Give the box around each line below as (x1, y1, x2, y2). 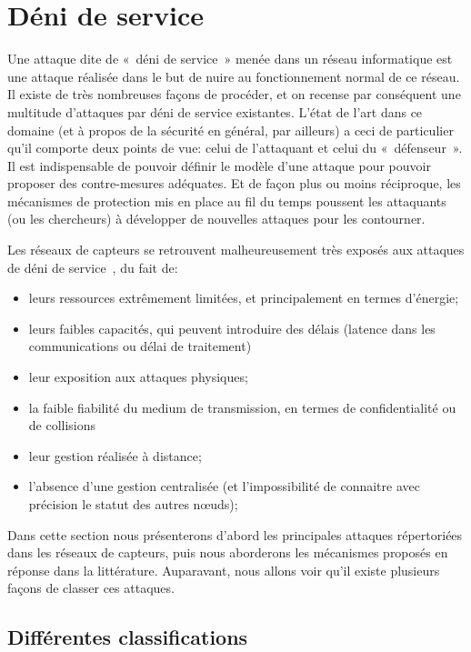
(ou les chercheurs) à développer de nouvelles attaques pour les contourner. (7, 209, 426, 228)
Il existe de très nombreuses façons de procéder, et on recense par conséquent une (7, 85, 461, 104)
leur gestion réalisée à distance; (28, 446, 202, 465)
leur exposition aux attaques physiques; (28, 367, 248, 386)
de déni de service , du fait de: (7, 257, 178, 276)
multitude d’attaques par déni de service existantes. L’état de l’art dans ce (7, 102, 423, 121)
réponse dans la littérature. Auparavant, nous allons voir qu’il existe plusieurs (7, 560, 440, 579)
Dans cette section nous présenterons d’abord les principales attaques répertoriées (7, 525, 463, 544)
